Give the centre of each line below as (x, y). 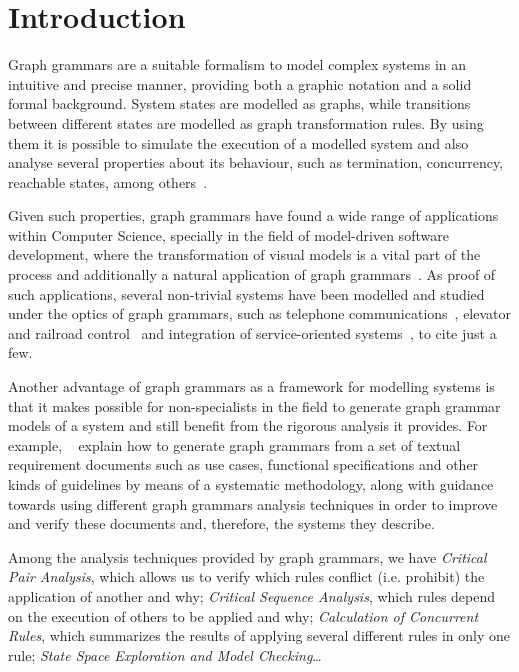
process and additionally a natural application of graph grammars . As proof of (252, 274)
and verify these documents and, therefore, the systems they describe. (221, 523)
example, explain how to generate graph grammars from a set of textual (234, 444)
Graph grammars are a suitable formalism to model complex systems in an (237, 64)
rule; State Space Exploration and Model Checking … (165, 654)
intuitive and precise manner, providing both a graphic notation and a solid (240, 83)
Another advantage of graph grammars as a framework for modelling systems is (251, 386)
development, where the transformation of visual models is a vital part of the (244, 254)
